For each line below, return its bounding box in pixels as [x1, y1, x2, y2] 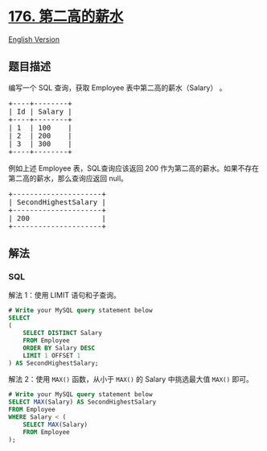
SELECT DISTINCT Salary [23, 329, 103, 337]
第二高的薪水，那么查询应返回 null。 [8, 173, 129, 183]
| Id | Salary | [8, 106, 72, 116]
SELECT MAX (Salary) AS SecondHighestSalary [8, 398, 157, 407]
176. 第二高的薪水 [8, 7, 124, 26]
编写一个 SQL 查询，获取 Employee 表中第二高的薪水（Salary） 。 [8, 82, 227, 93]
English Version [8, 34, 60, 44]
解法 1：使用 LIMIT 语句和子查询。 [8, 291, 121, 300]
